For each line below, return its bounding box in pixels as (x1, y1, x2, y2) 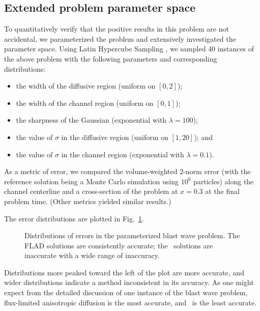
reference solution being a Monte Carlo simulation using (4, 176, 179, 186)
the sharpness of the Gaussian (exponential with (16, 115, 167, 125)
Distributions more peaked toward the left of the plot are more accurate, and (4, 267, 244, 277)
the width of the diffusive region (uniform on (16, 80, 156, 91)
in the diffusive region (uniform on (61, 131, 168, 142)
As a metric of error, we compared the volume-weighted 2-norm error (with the (4, 166, 251, 177)
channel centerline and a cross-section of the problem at (4, 186, 178, 196)
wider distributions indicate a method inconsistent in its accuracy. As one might (4, 277, 254, 288)
